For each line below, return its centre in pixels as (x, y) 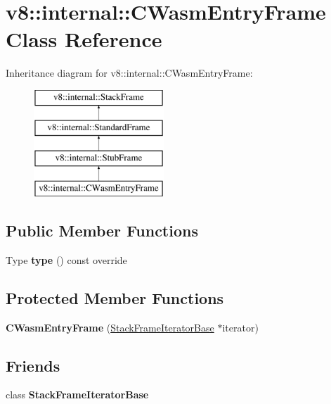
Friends (33, 365)
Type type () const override (66, 259)
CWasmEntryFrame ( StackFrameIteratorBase (110, 327)
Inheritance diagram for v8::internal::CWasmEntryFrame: (129, 73)
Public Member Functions (102, 231)
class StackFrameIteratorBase (77, 394)
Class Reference (84, 39)
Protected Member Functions (115, 297)
